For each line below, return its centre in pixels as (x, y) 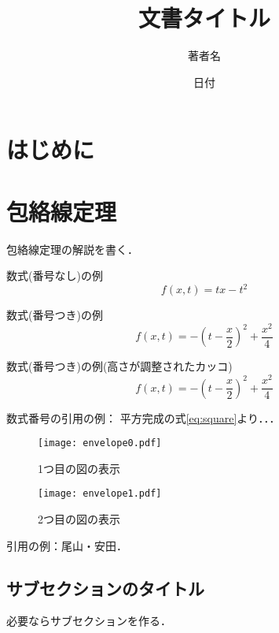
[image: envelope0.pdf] (100, 443)
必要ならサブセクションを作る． (89, 621)
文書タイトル (204, 18)
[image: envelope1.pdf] (100, 494)
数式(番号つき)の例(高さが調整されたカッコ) (119, 366)
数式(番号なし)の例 (55, 276)
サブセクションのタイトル (105, 588)
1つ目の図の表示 (79, 468)
